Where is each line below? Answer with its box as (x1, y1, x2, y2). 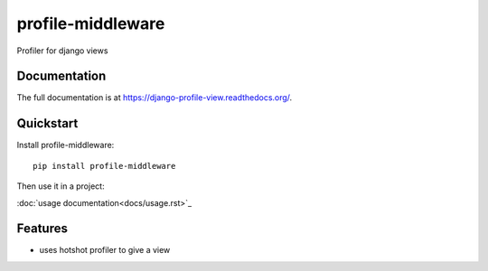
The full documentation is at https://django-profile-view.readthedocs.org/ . (16, 92, 293, 103)
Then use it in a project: (16, 181, 105, 192)
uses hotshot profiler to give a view (39, 245, 171, 256)
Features (16, 221, 68, 237)
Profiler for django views (16, 45, 108, 56)
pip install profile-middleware (33, 161, 176, 171)
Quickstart (16, 116, 79, 131)
